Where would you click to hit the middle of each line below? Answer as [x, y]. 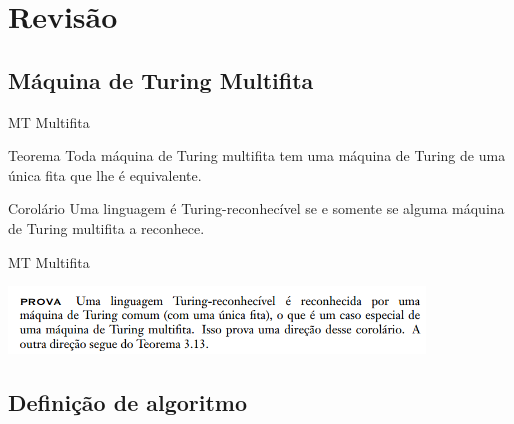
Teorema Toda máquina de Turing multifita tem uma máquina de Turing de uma [257, 155]
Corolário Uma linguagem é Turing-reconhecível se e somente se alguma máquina [256, 208]
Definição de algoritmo [128, 402]
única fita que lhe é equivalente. [105, 174]
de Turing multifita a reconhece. [106, 227]
